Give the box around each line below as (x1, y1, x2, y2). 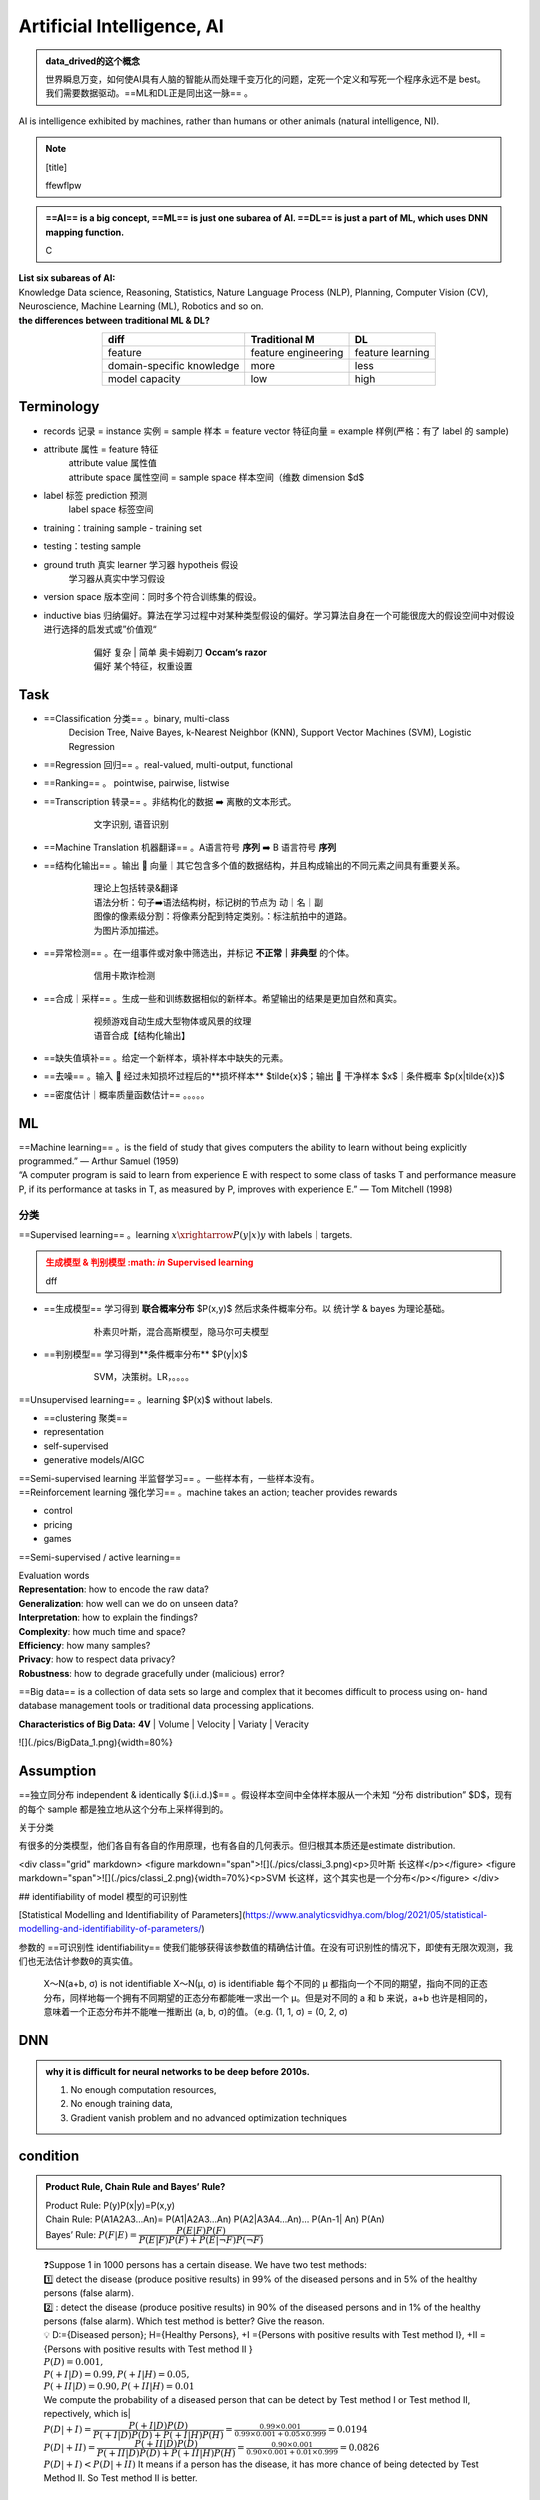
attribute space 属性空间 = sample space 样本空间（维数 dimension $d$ (68, 471, 365, 483)
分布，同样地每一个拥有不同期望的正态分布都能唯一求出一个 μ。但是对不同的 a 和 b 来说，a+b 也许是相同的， (43, 1991, 493, 2004)
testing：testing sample (43, 540, 142, 552)
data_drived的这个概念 (45, 55, 140, 67)
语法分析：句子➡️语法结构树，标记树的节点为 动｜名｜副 (93, 896, 324, 908)
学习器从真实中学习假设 (68, 573, 165, 585)
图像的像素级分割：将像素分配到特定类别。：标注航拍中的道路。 (93, 910, 352, 922)
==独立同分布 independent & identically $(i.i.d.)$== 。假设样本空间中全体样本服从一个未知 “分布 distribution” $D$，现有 (18, 1789, 513, 1801)
